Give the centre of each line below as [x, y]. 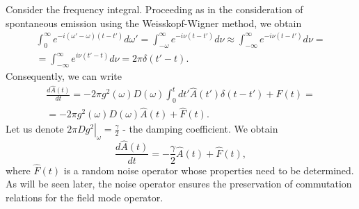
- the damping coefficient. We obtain [200, 129]
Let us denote [35, 129]
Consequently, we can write [64, 75]
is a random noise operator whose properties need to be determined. [209, 170]
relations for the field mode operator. [85, 197]
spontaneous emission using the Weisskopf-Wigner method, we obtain [154, 23]
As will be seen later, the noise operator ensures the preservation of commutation [179, 184]
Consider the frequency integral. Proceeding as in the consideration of [154, 9]
